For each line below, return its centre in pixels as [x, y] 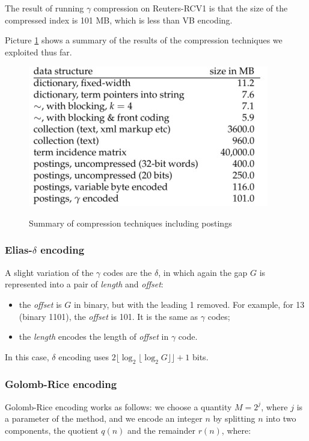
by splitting [234, 418]
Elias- [19, 250]
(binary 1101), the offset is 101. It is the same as [109, 316]
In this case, [27, 356]
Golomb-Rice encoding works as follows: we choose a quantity [118, 406]
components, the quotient [52, 430]
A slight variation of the [49, 272]
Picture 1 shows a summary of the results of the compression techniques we [144, 40]
